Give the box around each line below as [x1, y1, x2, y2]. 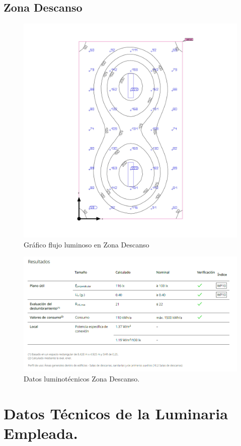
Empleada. [4, 422, 78, 443]
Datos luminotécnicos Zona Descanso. [24, 373, 140, 384]
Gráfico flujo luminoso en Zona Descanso [24, 239, 149, 249]
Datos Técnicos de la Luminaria [4, 403, 228, 423]
